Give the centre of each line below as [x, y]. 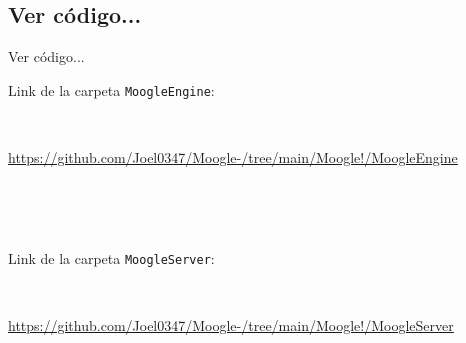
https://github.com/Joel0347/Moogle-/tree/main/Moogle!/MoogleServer [231, 325]
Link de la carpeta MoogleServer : [111, 257]
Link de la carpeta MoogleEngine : [111, 89]
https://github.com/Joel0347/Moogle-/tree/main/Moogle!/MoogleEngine [233, 157]
